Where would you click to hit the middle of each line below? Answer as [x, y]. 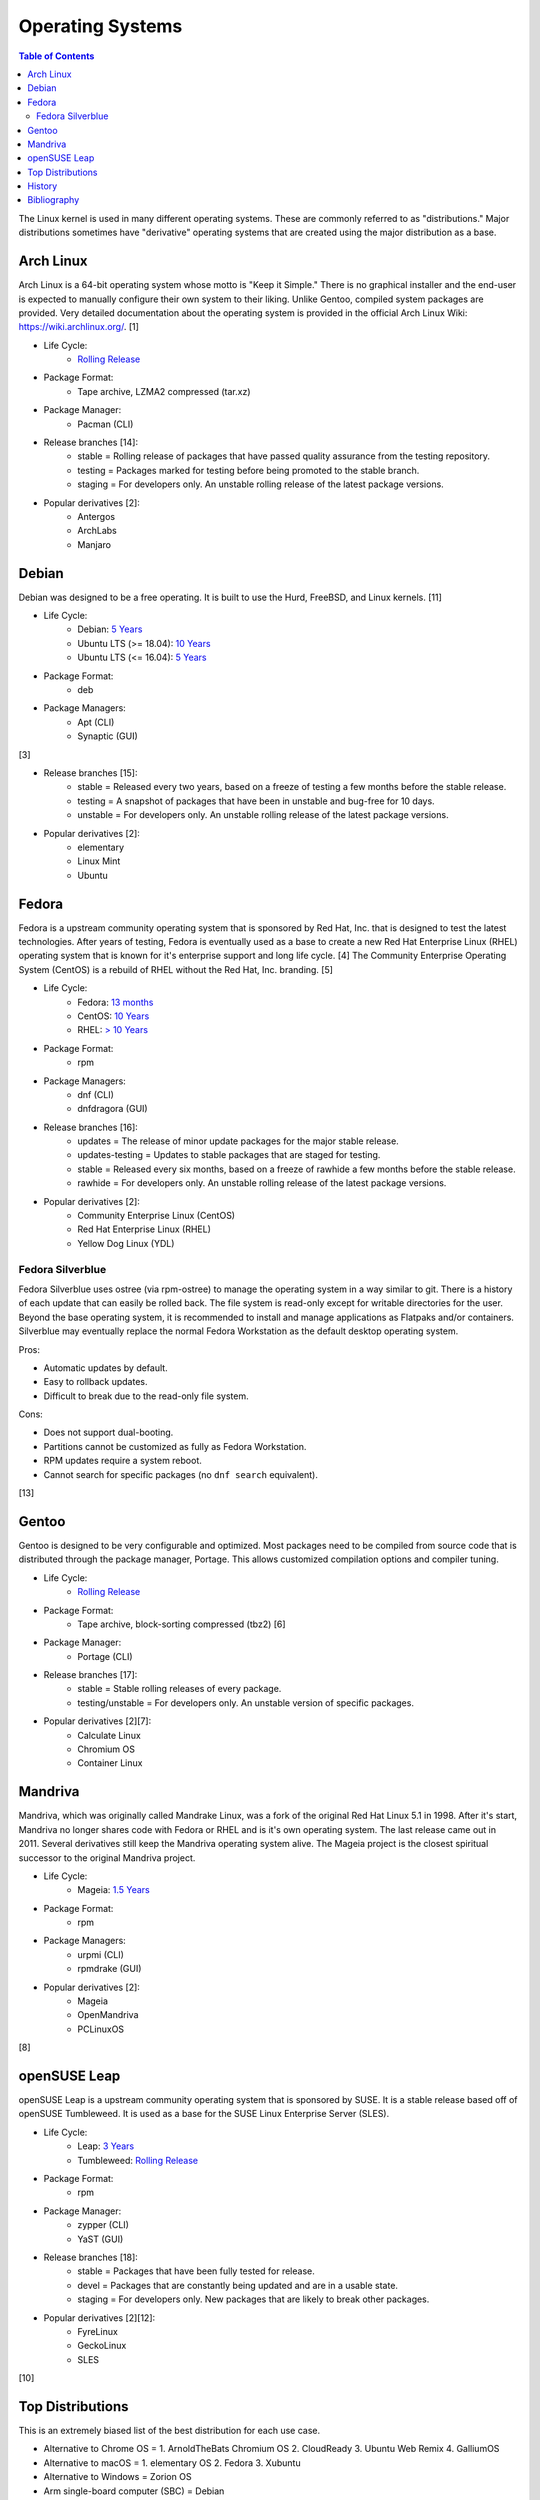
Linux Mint [99, 861]
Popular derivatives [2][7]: [97, 1721]
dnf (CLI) [96, 1094]
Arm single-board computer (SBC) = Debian [134, 2491]
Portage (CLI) [105, 1656]
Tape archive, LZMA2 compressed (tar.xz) [164, 391]
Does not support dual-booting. [108, 1432]
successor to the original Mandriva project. [107, 1857]
